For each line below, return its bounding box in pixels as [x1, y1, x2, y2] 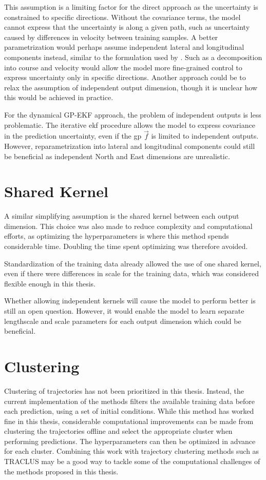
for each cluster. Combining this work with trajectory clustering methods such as [4, 446, 259, 456]
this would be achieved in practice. [4, 92, 113, 103]
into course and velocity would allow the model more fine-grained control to [4, 62, 242, 72]
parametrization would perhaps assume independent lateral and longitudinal [4, 42, 244, 52]
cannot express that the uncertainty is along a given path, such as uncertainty [4, 22, 250, 32]
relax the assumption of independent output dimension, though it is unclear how [4, 82, 258, 92]
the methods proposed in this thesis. [4, 466, 119, 476]
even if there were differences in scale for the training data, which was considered [4, 268, 259, 279]
